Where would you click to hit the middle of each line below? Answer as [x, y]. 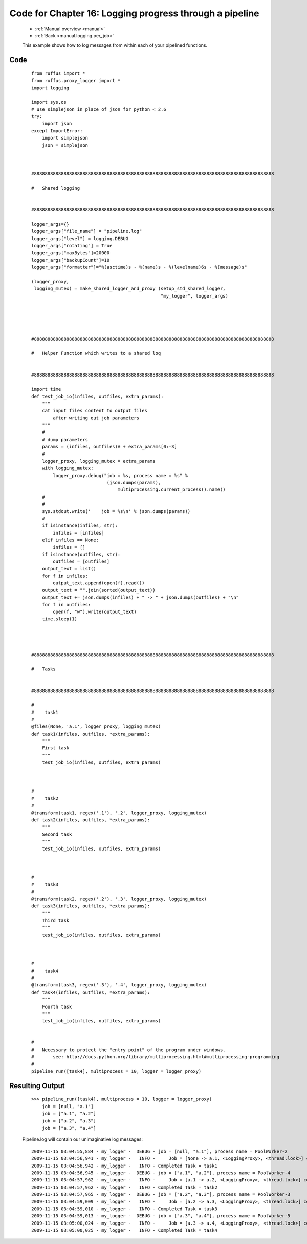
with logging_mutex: [68, 468]
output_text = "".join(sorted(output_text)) [98, 590]
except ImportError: [57, 131]
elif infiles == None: [70, 540]
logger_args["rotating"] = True [72, 246]
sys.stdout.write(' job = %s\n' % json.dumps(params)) [116, 511]
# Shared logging [56, 188]
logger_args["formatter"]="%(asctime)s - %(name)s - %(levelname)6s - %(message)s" [139, 267]
